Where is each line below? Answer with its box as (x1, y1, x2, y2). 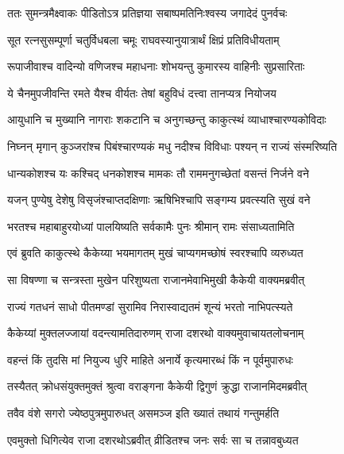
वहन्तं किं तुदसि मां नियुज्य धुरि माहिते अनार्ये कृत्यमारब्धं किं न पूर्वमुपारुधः (7, 351, 293, 367)
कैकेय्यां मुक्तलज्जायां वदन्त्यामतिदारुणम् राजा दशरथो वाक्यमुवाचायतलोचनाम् (7, 325, 304, 341)
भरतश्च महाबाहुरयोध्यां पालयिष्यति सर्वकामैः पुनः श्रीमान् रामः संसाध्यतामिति (7, 217, 295, 234)
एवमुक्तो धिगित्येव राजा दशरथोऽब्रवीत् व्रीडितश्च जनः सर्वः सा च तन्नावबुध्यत (7, 431, 299, 448)
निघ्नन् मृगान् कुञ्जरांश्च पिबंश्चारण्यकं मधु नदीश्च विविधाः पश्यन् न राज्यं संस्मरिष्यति (7, 137, 338, 154)
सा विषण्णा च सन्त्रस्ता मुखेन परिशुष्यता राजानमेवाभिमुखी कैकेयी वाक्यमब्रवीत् (7, 271, 305, 287)
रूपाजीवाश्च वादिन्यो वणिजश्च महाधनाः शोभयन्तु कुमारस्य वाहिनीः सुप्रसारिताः (7, 58, 305, 75)
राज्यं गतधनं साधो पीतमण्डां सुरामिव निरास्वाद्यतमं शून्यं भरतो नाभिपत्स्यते (7, 298, 293, 314)
